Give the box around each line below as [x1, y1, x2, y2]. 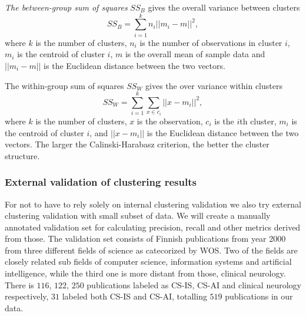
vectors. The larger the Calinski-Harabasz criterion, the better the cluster [5, 138, 270, 150]
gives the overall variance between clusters [148, 1, 300, 13]
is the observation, [137, 114, 203, 127]
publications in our [225, 290, 293, 302]
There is [5, 278, 34, 291]
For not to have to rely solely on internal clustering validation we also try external [5, 197, 301, 210]
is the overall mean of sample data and [125, 48, 265, 60]
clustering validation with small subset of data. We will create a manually [5, 209, 271, 222]
